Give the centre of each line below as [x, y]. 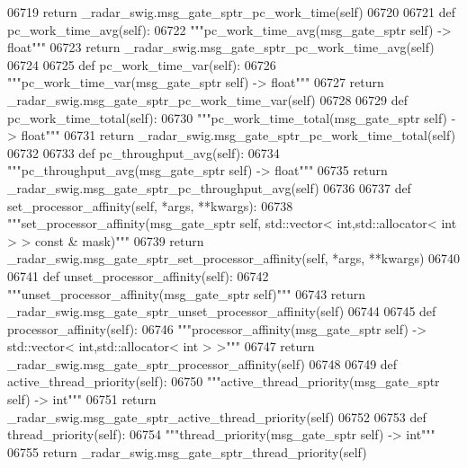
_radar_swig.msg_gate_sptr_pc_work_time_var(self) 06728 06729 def [208, 99]
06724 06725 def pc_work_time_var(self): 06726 [142, 64]
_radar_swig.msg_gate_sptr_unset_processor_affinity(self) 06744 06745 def [222, 311]
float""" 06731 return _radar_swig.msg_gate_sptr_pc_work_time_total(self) [238, 135]
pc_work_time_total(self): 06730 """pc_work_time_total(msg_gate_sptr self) [228, 117]
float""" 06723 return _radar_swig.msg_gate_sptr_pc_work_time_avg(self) [221, 47]
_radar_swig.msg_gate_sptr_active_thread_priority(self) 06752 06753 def [217, 416]
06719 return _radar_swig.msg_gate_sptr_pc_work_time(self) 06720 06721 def [231, 12]
